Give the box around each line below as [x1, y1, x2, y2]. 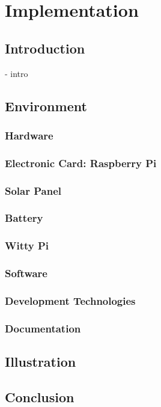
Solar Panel [5, 183, 62, 198]
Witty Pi [5, 238, 49, 253]
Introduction [5, 38, 85, 57]
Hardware [5, 127, 53, 142]
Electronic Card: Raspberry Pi [5, 155, 157, 170]
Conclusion [5, 387, 74, 406]
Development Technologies [5, 293, 136, 308]
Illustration [5, 352, 76, 371]
